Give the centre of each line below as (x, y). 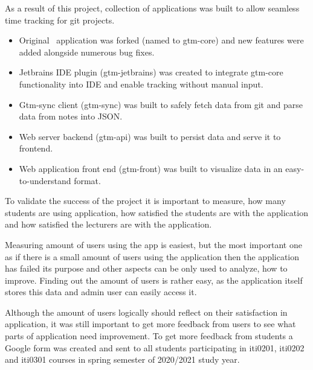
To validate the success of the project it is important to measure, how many (145, 201)
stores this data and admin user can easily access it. (101, 292)
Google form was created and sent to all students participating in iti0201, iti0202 (155, 347)
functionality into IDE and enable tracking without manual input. (141, 84)
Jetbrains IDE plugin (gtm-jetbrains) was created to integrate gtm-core (151, 72)
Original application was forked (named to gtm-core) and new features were (161, 40)
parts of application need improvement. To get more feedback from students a (149, 336)
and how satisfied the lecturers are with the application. (108, 224)
